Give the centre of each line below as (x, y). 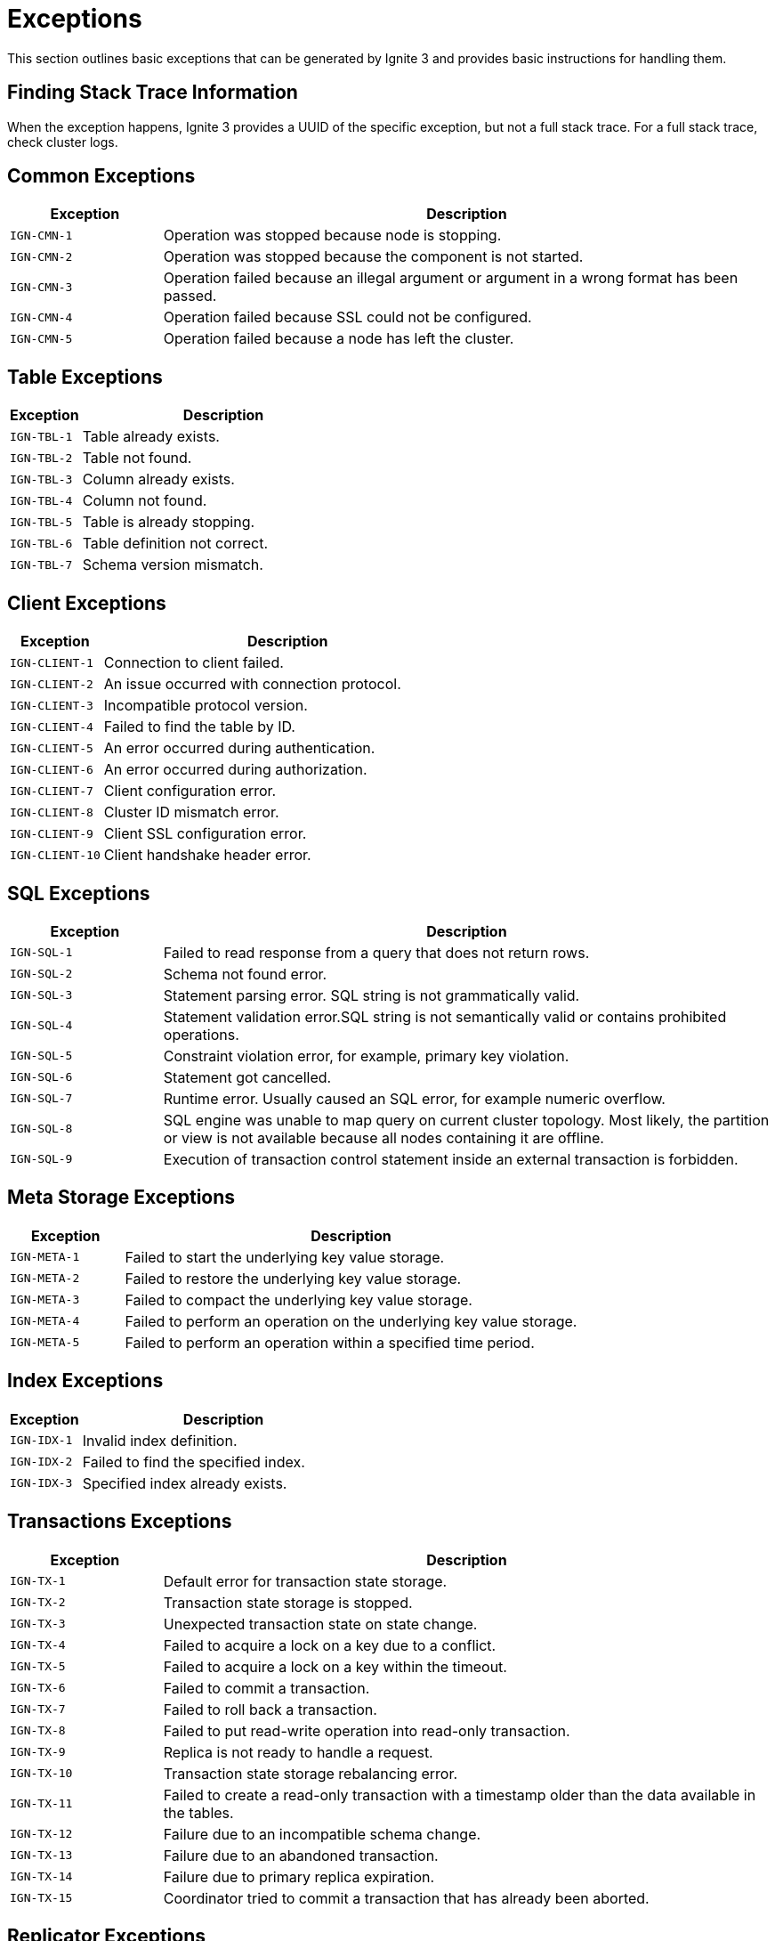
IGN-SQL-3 (41, 995)
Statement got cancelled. (247, 1077)
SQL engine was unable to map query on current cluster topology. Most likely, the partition (466, 1120)
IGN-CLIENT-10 (55, 855)
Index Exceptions (85, 1381)
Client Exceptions (87, 603)
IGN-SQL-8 (41, 1129)
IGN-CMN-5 (41, 338)
